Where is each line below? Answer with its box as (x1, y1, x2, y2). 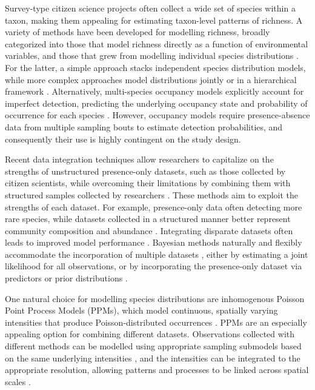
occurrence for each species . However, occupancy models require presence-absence (5, 109, 310, 121)
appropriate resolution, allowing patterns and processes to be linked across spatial (5, 363, 309, 376)
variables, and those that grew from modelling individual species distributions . (5, 49, 299, 62)
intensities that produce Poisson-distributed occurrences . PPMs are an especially (5, 315, 307, 328)
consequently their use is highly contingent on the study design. (5, 132, 241, 145)
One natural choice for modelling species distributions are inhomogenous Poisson (5, 292, 305, 304)
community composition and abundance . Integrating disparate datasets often (5, 224, 293, 237)
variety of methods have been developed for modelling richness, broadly (5, 25, 270, 38)
